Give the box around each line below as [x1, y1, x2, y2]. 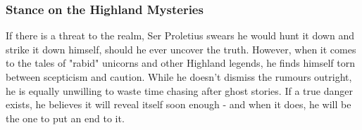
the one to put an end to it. [6, 110, 125, 125]
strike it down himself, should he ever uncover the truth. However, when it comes [6, 41, 356, 56]
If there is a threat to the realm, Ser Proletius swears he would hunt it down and [6, 28, 354, 43]
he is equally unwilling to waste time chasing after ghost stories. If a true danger [6, 83, 353, 98]
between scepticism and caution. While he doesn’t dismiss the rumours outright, [6, 70, 352, 84]
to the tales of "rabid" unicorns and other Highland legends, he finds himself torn [6, 56, 356, 70]
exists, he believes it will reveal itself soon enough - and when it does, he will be [6, 97, 351, 112]
